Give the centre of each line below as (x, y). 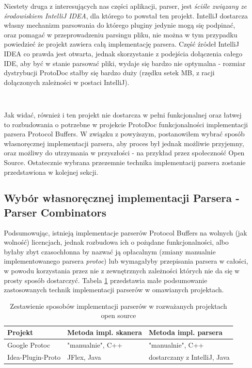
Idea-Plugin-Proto (34, 357)
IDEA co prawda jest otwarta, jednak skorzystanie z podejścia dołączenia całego (123, 53)
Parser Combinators (55, 212)
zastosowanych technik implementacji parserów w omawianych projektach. (114, 290)
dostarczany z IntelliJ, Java (189, 357)
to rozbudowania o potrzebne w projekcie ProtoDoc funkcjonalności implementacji (126, 124)
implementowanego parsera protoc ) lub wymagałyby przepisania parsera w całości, (126, 261)
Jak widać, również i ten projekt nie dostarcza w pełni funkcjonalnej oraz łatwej (123, 114)
